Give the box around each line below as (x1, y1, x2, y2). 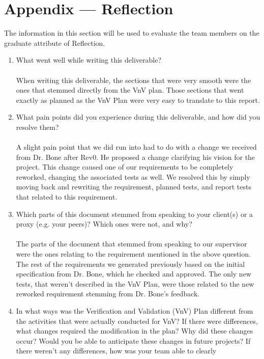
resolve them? (16, 121, 59, 132)
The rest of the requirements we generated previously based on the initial (16, 258, 245, 269)
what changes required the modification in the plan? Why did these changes (16, 325, 253, 336)
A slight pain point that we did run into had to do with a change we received (16, 142, 257, 152)
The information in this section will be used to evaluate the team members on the (4, 27, 259, 38)
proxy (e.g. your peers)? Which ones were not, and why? (16, 218, 192, 229)
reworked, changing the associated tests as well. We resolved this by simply (16, 171, 250, 182)
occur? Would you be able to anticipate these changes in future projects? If (16, 335, 251, 346)
